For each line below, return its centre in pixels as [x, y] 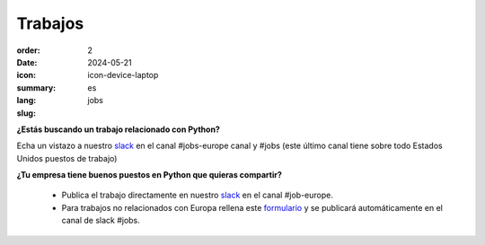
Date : [27, 62]
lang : [26, 101]
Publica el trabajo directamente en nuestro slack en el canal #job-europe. [198, 195]
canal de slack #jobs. [101, 221]
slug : [26, 113]
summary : [36, 87]
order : [28, 50]
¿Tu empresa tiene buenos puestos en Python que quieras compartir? [149, 175]
